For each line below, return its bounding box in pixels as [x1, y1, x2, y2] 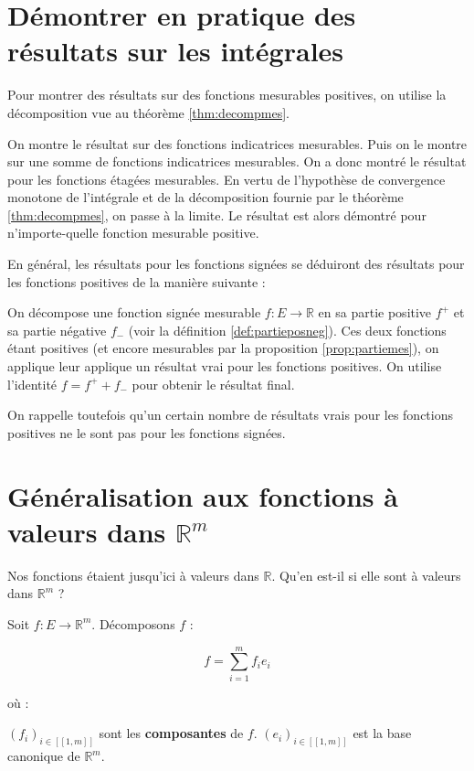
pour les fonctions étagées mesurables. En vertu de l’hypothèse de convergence [7, 169, 446, 188]
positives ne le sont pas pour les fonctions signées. [7, 423, 286, 442]
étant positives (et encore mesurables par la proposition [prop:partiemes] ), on [7, 338, 439, 358]
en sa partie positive [318, 303, 432, 322]
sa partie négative [7, 320, 107, 339]
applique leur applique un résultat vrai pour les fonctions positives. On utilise [7, 357, 442, 376]
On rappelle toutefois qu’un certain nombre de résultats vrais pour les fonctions [7, 405, 454, 424]
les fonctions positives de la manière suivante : [7, 272, 266, 291]
